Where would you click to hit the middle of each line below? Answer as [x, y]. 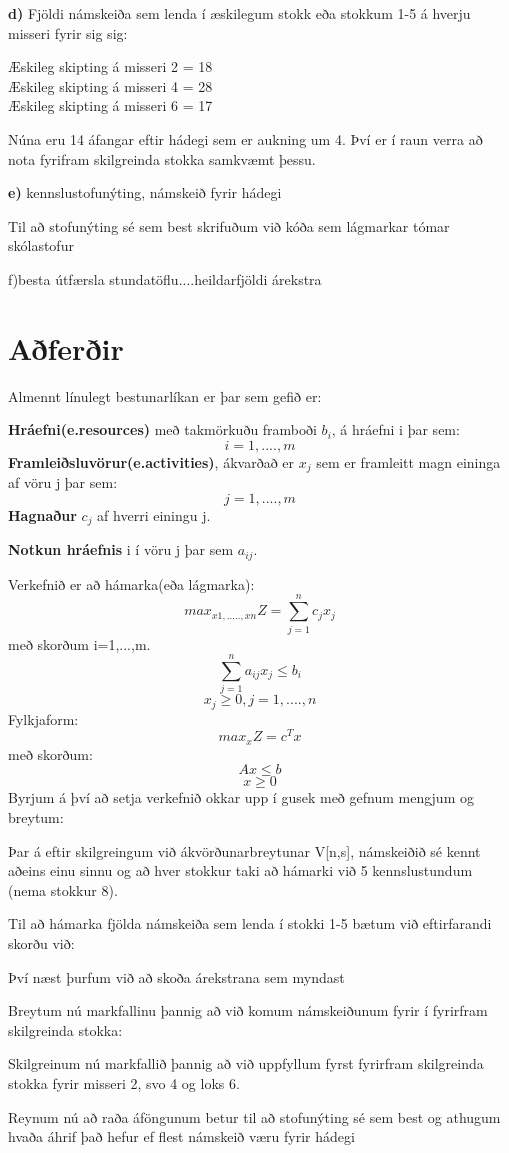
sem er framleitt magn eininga [408, 461]
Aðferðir [66, 347]
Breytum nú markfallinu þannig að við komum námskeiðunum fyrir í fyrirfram [248, 1010]
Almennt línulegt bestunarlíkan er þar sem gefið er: [165, 395]
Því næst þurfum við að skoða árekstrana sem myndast [176, 976]
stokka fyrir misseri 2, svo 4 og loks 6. [124, 1082]
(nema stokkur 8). [63, 889]
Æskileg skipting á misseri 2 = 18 [110, 66]
